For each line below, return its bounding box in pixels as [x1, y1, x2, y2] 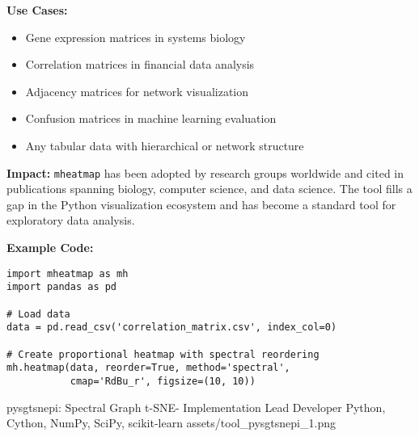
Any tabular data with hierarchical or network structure [25, 137, 304, 153]
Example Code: [6, 239, 94, 255]
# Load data [6, 308, 70, 320]
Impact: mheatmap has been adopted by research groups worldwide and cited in [6, 164, 404, 181]
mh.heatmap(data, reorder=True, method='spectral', [6, 362, 290, 374]
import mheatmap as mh [6, 267, 129, 279]
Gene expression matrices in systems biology [25, 28, 246, 45]
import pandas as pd [6, 281, 117, 293]
